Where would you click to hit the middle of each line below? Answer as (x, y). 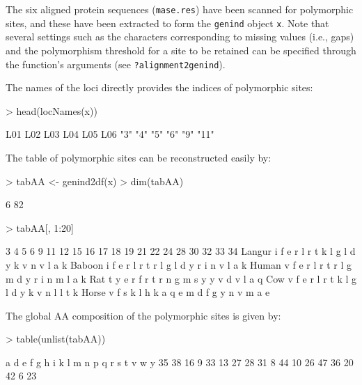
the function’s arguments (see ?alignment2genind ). (116, 64)
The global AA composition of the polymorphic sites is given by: (143, 315)
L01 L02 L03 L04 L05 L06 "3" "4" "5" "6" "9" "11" (110, 134)
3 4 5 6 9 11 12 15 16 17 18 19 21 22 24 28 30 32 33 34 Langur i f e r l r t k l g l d (181, 251)
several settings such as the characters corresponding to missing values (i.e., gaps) (180, 37)
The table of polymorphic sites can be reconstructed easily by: (139, 157)
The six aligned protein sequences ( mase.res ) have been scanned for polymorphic (180, 9)
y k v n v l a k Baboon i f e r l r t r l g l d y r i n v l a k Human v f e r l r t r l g (179, 264)
